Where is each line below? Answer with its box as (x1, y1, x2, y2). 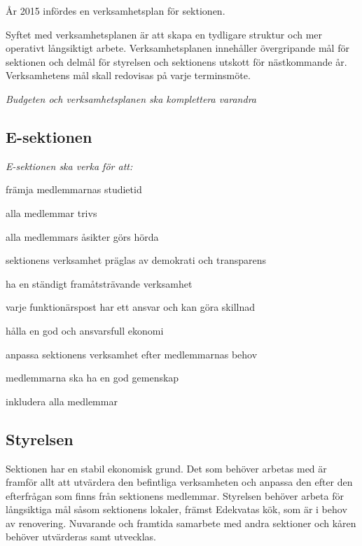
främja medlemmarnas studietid (6, 182, 142, 197)
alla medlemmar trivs (6, 205, 97, 220)
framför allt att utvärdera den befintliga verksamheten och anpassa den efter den (6, 475, 353, 489)
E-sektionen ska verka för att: (6, 158, 133, 173)
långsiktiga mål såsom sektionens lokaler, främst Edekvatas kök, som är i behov (6, 502, 347, 517)
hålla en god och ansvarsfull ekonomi (6, 323, 164, 337)
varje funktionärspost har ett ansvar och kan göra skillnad (6, 300, 255, 314)
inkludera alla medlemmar (6, 393, 118, 408)
